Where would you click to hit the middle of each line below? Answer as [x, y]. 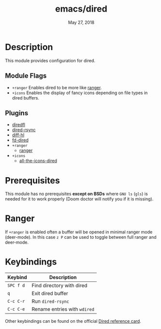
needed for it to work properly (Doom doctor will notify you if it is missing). [79, 199]
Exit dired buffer [50, 294]
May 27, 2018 [81, 22]
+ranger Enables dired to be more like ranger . [57, 87]
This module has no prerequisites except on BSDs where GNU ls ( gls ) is [77, 194]
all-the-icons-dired [38, 161]
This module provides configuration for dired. [50, 60]
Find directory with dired [59, 286]
